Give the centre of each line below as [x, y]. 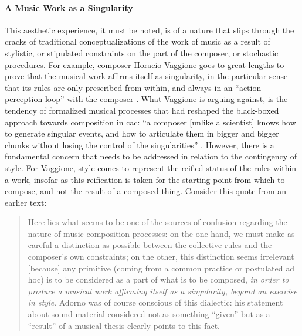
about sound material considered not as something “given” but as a [149, 314]
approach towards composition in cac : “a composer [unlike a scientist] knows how [150, 122]
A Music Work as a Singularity [69, 7]
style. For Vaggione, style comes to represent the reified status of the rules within [151, 167]
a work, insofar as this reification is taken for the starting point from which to [145, 179]
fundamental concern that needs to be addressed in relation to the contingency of [151, 156]
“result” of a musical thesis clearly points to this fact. [124, 325]
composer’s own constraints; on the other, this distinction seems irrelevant [161, 257]
